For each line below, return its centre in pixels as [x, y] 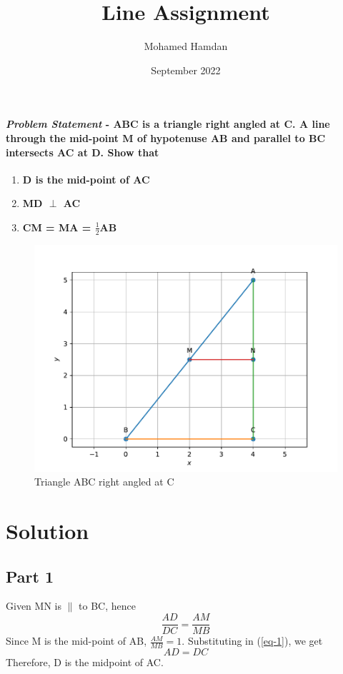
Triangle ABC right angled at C [104, 482]
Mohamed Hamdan [186, 46]
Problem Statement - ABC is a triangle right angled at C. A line [168, 124]
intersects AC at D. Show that [83, 152]
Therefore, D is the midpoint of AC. [85, 662]
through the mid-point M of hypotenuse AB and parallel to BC [166, 137]
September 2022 [186, 70]
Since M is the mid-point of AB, [76, 641]
